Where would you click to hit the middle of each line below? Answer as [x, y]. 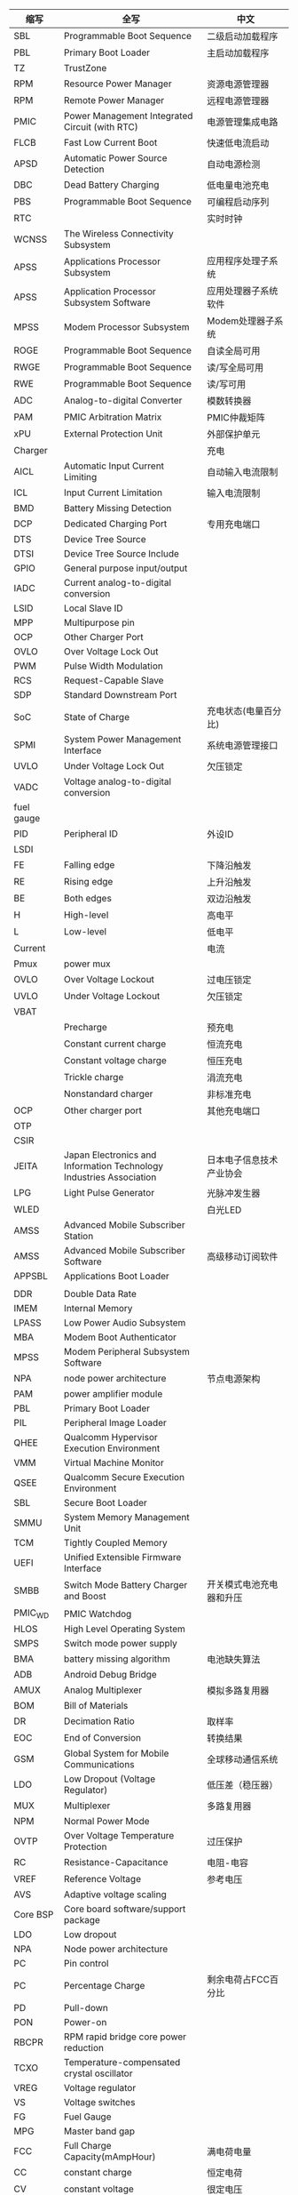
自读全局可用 [234, 351]
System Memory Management [127, 1517]
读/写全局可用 [235, 368]
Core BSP [34, 1915]
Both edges [88, 898]
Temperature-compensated [122, 2063]
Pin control [86, 1964]
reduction [84, 2048]
